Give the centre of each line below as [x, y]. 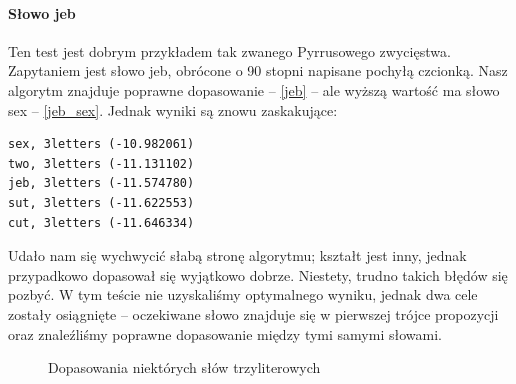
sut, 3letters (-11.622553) [101, 202]
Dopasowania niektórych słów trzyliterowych [184, 367]
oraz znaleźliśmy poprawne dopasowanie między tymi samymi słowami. [225, 333]
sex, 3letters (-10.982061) [101, 144]
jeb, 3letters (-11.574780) [101, 183]
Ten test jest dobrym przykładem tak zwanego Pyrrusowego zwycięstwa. [229, 50]
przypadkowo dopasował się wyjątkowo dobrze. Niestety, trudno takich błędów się [258, 274]
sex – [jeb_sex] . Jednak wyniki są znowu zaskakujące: [173, 109]
